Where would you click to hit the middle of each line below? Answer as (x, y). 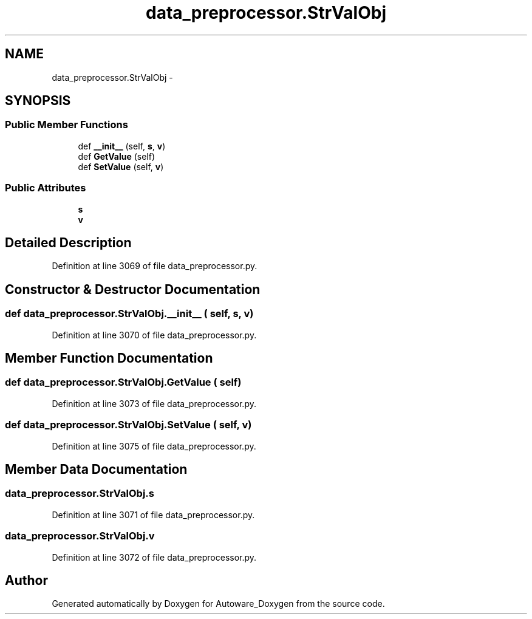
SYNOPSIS (38, 101)
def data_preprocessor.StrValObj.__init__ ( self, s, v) (129, 314)
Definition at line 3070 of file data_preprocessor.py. (154, 335)
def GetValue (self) (117, 156)
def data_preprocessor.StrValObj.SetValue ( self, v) (128, 425)
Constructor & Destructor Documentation (133, 289)
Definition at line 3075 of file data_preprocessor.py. (154, 446)
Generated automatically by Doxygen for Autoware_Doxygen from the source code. (218, 604)
